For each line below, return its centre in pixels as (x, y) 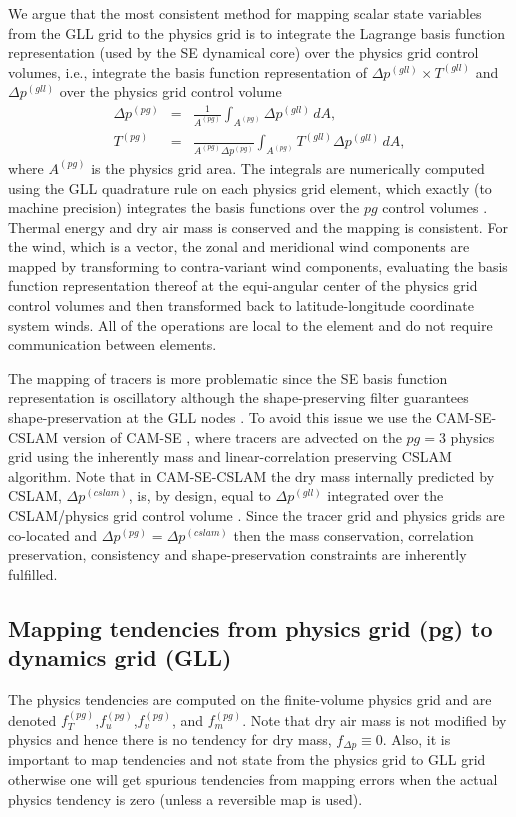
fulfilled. (33, 573)
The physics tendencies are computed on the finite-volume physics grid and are (250, 698)
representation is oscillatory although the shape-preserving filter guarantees (238, 397)
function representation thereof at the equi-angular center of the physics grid (243, 285)
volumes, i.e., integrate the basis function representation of (187, 71)
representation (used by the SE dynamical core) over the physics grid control (243, 52)
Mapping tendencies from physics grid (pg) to (250, 627)
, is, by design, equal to (199, 495)
